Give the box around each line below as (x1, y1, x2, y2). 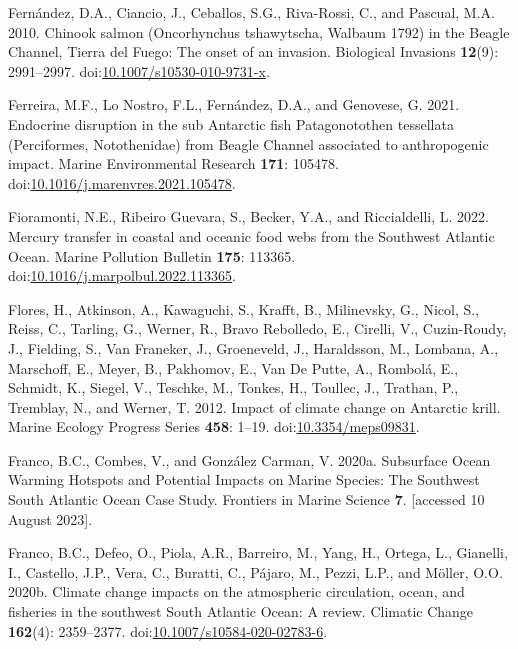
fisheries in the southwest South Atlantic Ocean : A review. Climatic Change (8, 601, 474, 622)
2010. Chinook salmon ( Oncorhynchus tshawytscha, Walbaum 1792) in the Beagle (8, 21, 510, 42)
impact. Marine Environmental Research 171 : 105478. (8, 153, 339, 174)
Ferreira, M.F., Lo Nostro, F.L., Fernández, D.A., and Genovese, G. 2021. (8, 94, 460, 115)
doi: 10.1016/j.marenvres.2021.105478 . (8, 172, 236, 193)
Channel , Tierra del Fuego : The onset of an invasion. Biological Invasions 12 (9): (8, 41, 499, 62)
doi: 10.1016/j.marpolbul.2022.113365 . (8, 265, 237, 286)
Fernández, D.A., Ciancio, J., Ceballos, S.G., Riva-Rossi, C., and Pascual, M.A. (8, 2, 495, 22)
